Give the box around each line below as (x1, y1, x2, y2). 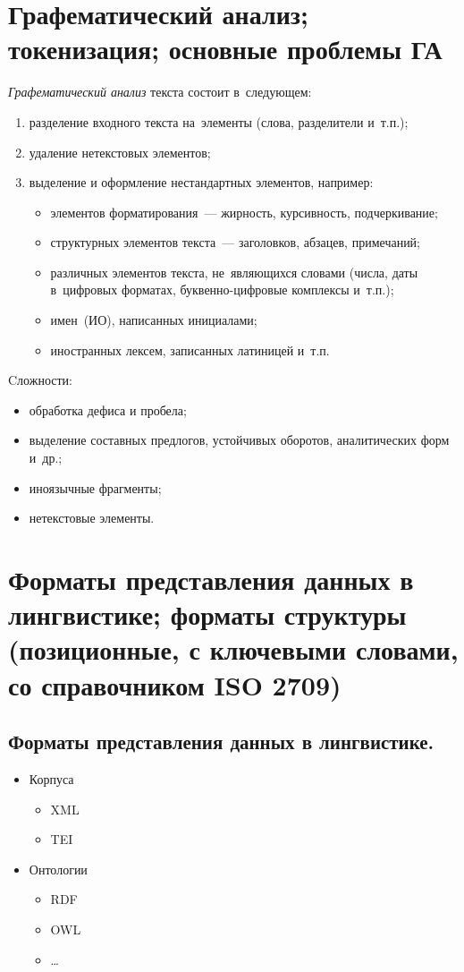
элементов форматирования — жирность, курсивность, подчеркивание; (50, 202, 438, 221)
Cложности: (8, 371, 72, 389)
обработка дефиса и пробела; (29, 400, 187, 419)
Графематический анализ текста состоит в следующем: (8, 82, 312, 101)
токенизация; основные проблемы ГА (8, 30, 443, 67)
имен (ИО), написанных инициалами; (50, 311, 257, 329)
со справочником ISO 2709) (8, 666, 342, 703)
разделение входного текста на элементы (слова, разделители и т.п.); (29, 112, 409, 131)
